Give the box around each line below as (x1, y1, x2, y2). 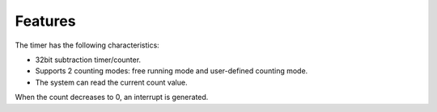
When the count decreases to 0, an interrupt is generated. (15, 93, 209, 102)
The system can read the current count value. (35, 77, 188, 87)
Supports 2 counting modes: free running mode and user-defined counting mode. (35, 66, 308, 76)
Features (15, 12, 76, 30)
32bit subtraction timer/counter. (35, 55, 142, 64)
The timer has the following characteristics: (15, 40, 159, 50)
